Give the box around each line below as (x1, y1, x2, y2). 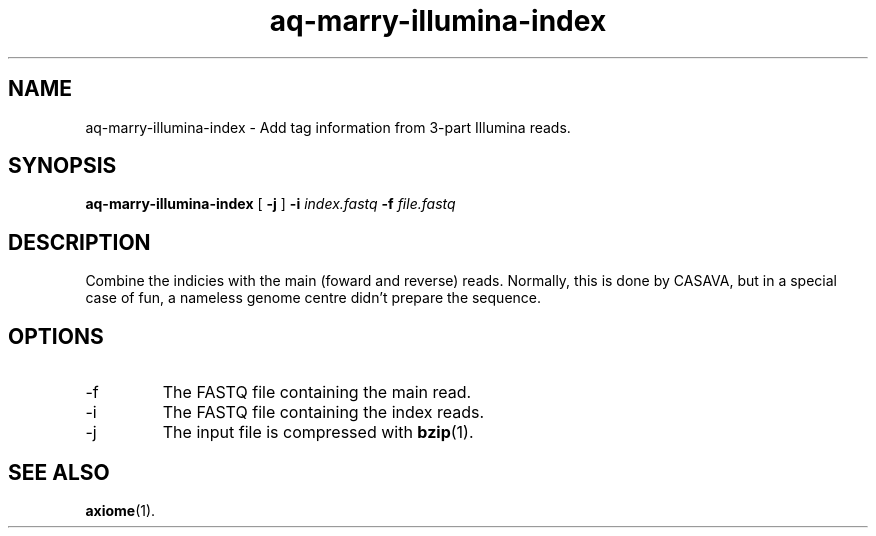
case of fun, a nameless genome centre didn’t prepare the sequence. (85, 289, 542, 307)
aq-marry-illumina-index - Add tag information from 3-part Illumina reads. (85, 118, 571, 136)
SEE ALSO (8, 459, 110, 485)
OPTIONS (8, 323, 104, 349)
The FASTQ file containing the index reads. (162, 402, 485, 423)
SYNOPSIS (8, 153, 117, 179)
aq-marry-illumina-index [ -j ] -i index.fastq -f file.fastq (85, 195, 456, 213)
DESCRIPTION (8, 229, 151, 255)
